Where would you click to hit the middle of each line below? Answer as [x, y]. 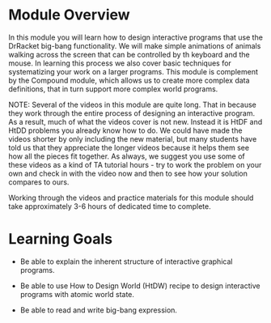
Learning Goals [61, 239]
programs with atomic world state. [77, 294]
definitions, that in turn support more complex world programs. [113, 89]
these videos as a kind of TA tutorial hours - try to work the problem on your [135, 164]
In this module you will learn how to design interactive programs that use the [135, 37]
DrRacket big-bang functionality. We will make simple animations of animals [135, 45]
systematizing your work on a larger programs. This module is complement [133, 71]
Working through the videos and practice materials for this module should [131, 198]
